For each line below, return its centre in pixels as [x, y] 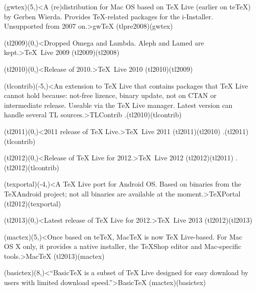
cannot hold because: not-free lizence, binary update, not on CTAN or [110, 95]
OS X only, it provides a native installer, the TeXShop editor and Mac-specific [123, 246]
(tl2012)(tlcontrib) [32, 167]
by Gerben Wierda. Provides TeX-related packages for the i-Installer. [109, 16]
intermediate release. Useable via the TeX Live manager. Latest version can [118, 105]
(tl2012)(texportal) [33, 203]
